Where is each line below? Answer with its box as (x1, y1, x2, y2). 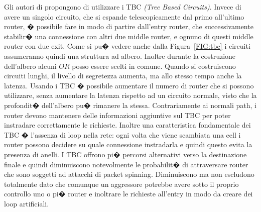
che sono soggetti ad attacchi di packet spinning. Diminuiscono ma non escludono (4, 169, 254, 179)
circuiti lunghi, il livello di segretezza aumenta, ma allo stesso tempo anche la (4, 70, 242, 81)
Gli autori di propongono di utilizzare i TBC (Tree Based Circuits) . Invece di (4, 2, 241, 12)
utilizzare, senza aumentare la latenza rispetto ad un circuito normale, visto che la (4, 90, 257, 100)
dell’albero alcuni (4, 60, 57, 71)
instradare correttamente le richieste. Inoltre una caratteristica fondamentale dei (4, 120, 251, 130)
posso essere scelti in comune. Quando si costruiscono (72, 60, 236, 71)
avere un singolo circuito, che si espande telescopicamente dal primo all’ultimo (4, 11, 244, 22)
